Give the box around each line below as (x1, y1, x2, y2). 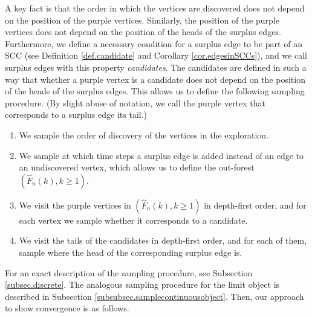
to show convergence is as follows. (5, 302, 129, 314)
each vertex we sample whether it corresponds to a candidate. (19, 213, 248, 226)
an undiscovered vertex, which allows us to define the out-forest (19, 161, 255, 174)
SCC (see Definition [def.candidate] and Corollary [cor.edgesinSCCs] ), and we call (5, 49, 307, 62)
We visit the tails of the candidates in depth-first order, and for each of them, (19, 234, 307, 247)
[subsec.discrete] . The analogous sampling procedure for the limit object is (5, 278, 280, 291)
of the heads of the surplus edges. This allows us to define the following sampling (5, 85, 305, 97)
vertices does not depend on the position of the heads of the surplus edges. (5, 25, 281, 38)
